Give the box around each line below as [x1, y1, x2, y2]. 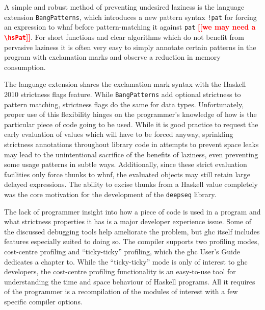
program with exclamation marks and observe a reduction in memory [4, 52, 221, 62]
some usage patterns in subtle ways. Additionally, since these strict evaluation [4, 159, 247, 170]
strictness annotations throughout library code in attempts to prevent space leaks [4, 138, 259, 149]
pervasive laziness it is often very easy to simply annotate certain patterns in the [4, 41, 256, 52]
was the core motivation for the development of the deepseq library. [4, 188, 217, 199]
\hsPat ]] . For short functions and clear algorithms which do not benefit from [4, 31, 244, 42]
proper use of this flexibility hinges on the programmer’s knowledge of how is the [4, 109, 257, 120]
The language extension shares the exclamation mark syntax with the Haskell [4, 79, 246, 89]
